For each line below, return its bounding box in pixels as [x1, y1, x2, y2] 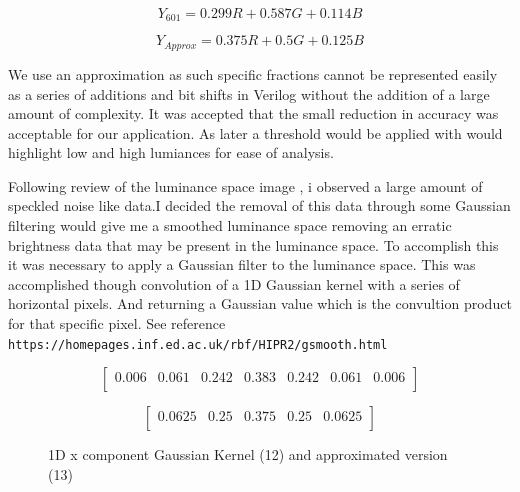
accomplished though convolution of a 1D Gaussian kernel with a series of [8, 273, 460, 294]
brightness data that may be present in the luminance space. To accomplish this [8, 234, 499, 255]
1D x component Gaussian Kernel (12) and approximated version [48, 444, 448, 465]
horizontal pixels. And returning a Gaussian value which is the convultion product [8, 293, 512, 314]
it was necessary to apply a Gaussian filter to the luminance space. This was [8, 254, 476, 275]
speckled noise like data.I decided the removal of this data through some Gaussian [8, 195, 511, 216]
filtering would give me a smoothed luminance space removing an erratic [8, 215, 452, 236]
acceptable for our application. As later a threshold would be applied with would [8, 122, 503, 143]
